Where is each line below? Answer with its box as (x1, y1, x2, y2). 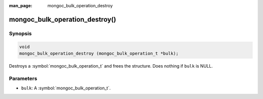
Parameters (9, 75, 38, 82)
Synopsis (9, 30, 32, 37)
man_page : (9, 3, 33, 8)
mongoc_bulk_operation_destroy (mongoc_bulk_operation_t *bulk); (19, 51, 179, 56)
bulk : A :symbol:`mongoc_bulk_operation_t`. (21, 85, 111, 91)
